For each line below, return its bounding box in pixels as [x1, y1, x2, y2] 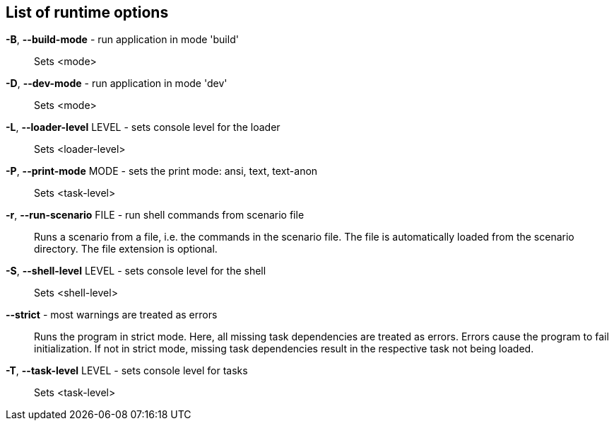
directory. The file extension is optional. [34, 243, 218, 255]
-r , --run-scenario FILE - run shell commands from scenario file [6, 209, 305, 221]
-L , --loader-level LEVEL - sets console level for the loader [6, 121, 281, 134]
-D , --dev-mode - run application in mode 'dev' [6, 77, 228, 90]
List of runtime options [6, 4, 169, 21]
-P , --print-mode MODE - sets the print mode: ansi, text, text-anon [6, 165, 318, 178]
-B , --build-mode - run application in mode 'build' [6, 33, 239, 46]
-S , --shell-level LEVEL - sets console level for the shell [6, 265, 266, 277]
